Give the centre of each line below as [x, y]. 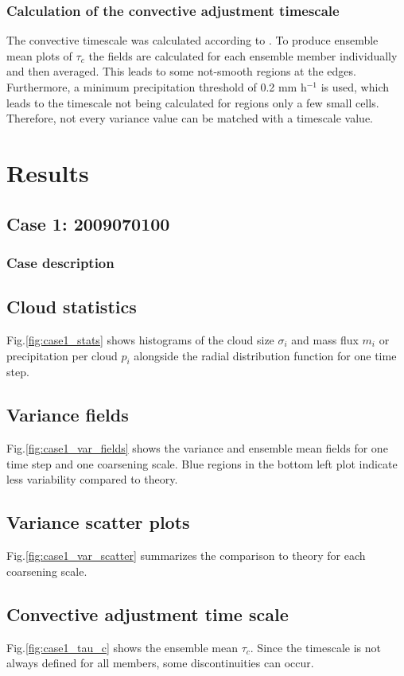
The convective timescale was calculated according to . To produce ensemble [192, 40]
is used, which [355, 87]
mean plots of [39, 55]
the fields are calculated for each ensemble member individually [243, 55]
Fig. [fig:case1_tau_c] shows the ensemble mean [122, 647]
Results [48, 172]
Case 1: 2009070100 [88, 223]
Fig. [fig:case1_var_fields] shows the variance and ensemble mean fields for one [197, 448]
